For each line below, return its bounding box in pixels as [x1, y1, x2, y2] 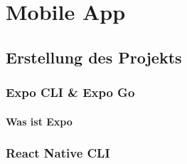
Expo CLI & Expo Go [6, 83, 135, 101]
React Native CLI [6, 144, 110, 162]
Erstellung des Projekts [6, 46, 182, 68]
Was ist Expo [6, 113, 73, 128]
